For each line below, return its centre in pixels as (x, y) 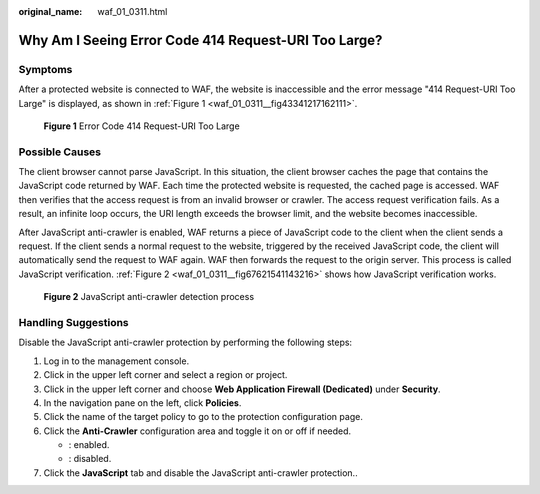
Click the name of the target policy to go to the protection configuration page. (203, 417)
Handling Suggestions (73, 322)
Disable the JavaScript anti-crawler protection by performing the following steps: (185, 342)
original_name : (50, 11)
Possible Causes (60, 152)
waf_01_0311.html (132, 11)
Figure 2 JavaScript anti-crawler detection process (149, 297)
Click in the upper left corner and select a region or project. (165, 375)
